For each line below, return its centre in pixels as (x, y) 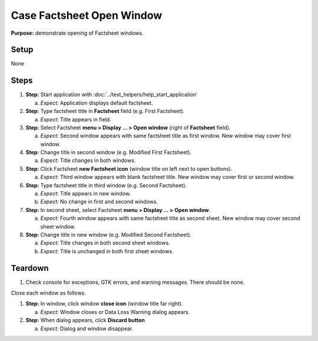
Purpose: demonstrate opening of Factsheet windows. (77, 33)
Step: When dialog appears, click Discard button (85, 320)
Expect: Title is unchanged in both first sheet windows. (107, 251)
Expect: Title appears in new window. (86, 194)
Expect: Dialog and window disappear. (87, 328)
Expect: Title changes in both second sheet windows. (105, 243)
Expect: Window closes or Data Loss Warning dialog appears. (115, 312)
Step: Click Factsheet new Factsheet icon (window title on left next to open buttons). (129, 168)
